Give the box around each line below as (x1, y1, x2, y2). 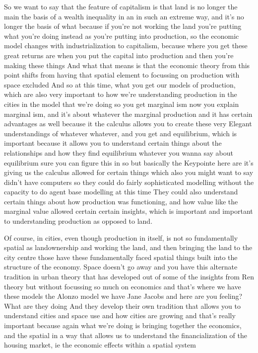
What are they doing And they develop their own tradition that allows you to (4, 300, 241, 311)
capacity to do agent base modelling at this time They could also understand (4, 186, 238, 197)
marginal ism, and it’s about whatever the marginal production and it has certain (4, 108, 253, 119)
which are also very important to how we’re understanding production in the (4, 89, 237, 99)
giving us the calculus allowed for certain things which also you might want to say (4, 167, 254, 177)
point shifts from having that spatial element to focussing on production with (4, 70, 240, 80)
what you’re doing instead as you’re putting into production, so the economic (4, 30, 239, 41)
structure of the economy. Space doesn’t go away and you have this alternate (4, 262, 238, 272)
